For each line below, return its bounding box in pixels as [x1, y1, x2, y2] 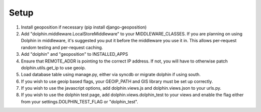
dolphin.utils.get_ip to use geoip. [21, 64, 86, 70]
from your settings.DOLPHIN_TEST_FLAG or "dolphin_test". [21, 98, 139, 104]
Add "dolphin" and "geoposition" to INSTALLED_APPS [21, 51, 128, 57]
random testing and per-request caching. [21, 44, 103, 50]
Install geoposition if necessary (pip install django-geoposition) [21, 24, 147, 30]
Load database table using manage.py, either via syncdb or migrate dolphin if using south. [21, 72, 201, 78]
